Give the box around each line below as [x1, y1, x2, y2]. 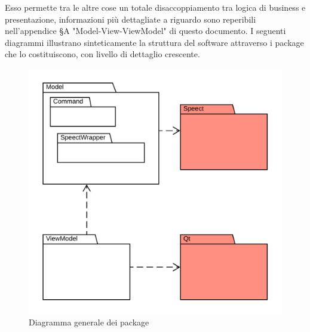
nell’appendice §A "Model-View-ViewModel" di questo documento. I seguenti [5, 24, 286, 37]
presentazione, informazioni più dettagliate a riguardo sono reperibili [5, 13, 256, 25]
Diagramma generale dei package [29, 316, 149, 328]
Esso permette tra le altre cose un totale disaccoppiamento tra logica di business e [5, 1, 306, 13]
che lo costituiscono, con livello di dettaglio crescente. [5, 48, 200, 60]
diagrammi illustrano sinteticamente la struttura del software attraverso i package [5, 36, 304, 48]
